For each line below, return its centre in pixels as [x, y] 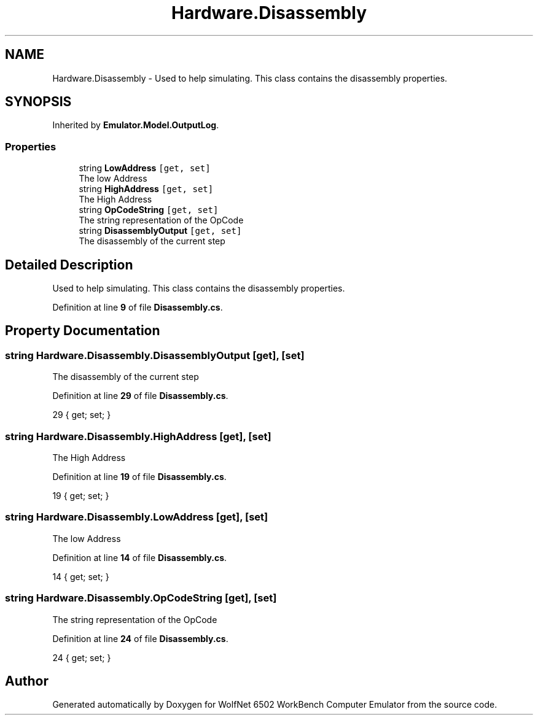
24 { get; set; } [82, 657]
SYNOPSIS [38, 102]
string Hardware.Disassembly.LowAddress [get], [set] [137, 517]
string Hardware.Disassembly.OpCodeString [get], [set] [141, 598]
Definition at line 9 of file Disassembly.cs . [138, 308]
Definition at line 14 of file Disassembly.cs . [140, 557]
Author [27, 681]
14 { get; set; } [81, 576]
